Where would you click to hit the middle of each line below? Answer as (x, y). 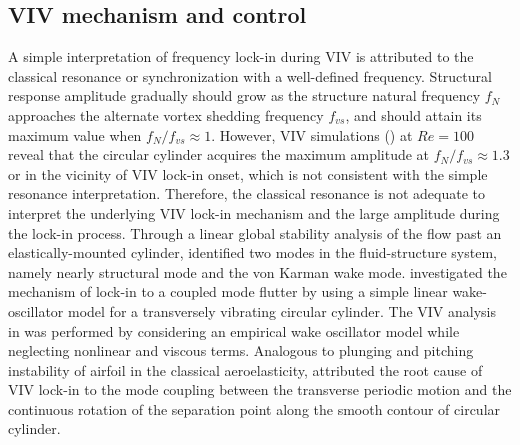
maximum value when (75, 134)
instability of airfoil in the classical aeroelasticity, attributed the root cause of (245, 369)
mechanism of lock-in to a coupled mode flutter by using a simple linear (228, 291)
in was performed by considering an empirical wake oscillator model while (234, 330)
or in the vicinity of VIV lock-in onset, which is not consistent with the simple (248, 173)
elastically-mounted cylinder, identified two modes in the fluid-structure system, (252, 252)
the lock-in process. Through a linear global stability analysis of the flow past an (255, 232)
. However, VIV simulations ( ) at (312, 134)
